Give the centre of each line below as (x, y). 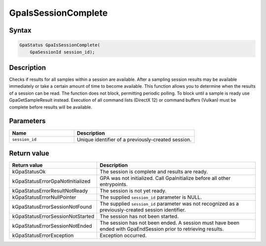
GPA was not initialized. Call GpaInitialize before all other (165, 178)
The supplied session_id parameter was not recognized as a (169, 204)
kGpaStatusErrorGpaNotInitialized (51, 181)
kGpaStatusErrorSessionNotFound (52, 207)
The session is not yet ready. (133, 191)
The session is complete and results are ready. (154, 172)
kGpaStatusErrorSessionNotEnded (52, 226)
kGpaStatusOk (29, 172)
